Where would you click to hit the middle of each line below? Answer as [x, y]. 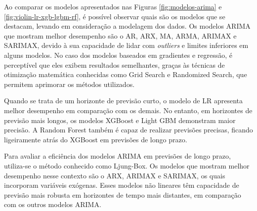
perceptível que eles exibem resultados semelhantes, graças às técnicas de [114, 64]
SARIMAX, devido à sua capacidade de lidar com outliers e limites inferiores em [126, 45]
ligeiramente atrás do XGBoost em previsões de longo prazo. [96, 139]
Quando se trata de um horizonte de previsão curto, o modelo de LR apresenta [124, 101]
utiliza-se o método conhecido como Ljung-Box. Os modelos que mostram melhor [127, 165]
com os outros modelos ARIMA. [53, 204]
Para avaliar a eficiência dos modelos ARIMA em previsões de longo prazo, [117, 156]
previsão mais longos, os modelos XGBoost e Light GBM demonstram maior [120, 120]
